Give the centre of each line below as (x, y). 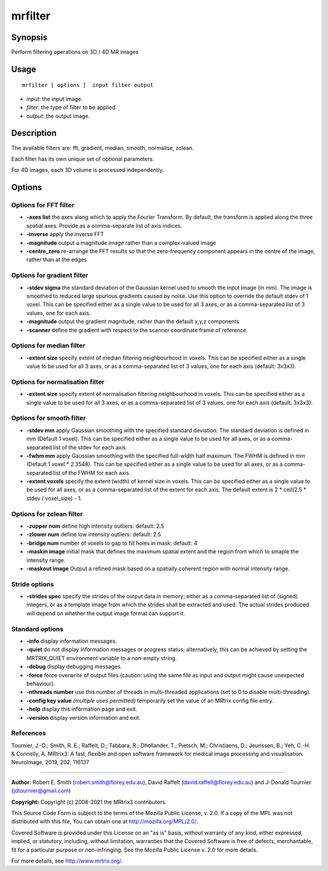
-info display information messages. (72, 641)
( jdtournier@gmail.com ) (41, 791)
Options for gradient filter (50, 275)
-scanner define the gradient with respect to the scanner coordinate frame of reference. (137, 330)
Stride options (32, 584)
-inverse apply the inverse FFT (65, 234)
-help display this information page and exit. (82, 709)
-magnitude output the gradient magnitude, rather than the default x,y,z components (133, 321)
